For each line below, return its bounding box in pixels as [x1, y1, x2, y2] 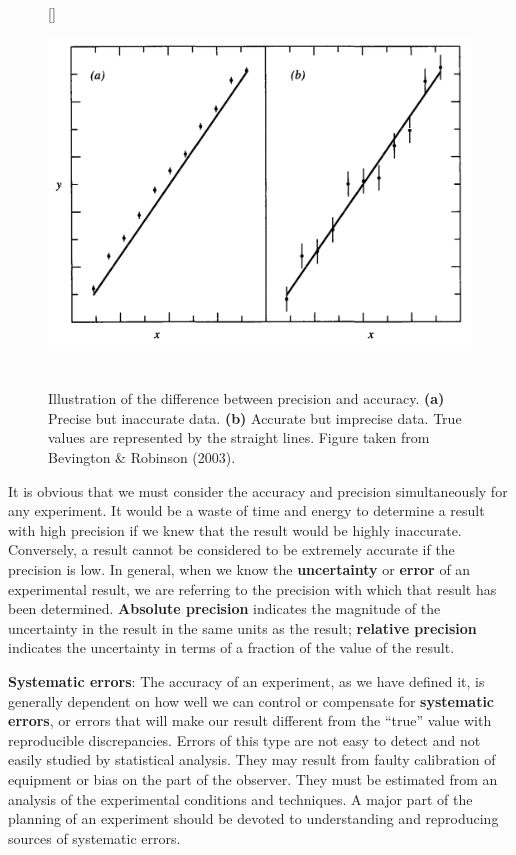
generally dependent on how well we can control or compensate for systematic [8, 690, 495, 711]
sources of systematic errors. [8, 827, 181, 848]
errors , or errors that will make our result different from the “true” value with [8, 710, 492, 731]
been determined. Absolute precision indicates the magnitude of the [8, 598, 441, 619]
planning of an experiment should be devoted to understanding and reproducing [8, 808, 499, 829]
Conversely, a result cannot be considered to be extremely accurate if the [8, 539, 455, 560]
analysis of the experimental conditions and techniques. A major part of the [8, 788, 473, 809]
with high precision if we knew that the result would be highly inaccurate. [8, 519, 462, 540]
